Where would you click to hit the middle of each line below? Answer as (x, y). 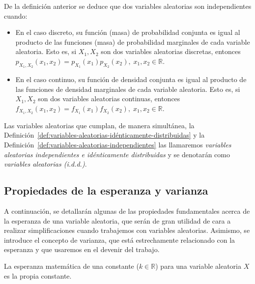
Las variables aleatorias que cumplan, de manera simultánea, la (99, 125)
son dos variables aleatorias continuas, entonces (109, 99)
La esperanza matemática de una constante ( (71, 266)
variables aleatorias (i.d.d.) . (45, 164)
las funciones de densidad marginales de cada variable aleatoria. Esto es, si (128, 89)
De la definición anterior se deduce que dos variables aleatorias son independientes (128, 6)
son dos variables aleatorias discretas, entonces (171, 51)
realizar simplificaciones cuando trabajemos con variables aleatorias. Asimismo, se (127, 230)
